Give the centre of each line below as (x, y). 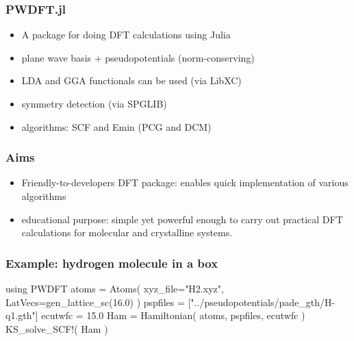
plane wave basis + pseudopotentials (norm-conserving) (138, 57)
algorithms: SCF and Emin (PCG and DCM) (116, 126)
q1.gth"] (22, 315)
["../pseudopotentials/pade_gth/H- (262, 302)
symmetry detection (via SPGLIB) (94, 103)
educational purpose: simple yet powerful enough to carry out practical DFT (182, 219)
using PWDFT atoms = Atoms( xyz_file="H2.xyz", (115, 288)
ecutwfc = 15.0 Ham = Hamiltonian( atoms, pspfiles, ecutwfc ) (173, 315)
